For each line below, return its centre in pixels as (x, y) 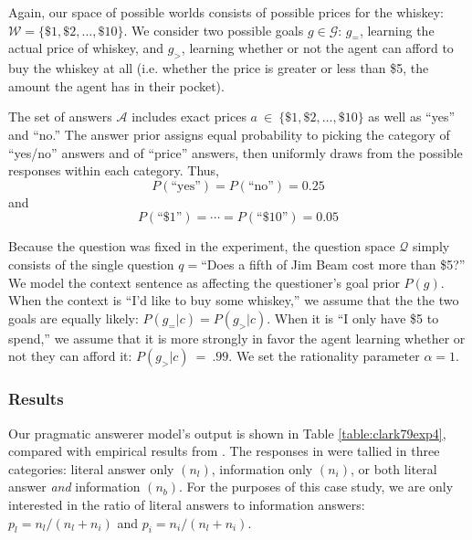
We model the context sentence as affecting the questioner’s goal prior (204, 282)
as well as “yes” (412, 116)
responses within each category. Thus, (114, 170)
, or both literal (393, 468)
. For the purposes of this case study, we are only (316, 487)
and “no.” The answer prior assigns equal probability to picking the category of (229, 134)
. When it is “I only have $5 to (353, 318)
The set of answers (60, 116)
